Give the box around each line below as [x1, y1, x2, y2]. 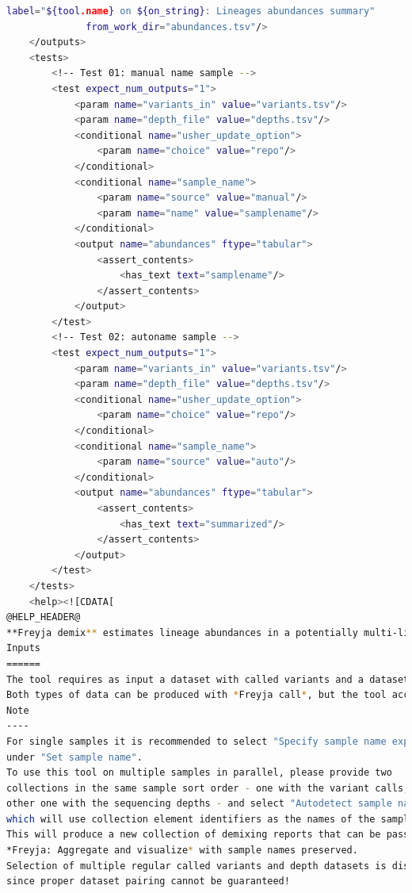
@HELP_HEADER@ [6, 611, 81, 623]
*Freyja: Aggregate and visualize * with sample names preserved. [6, 845, 358, 857]
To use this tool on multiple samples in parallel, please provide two [6, 767, 392, 779]
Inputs [6, 642, 40, 654]
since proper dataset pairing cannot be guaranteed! [6, 876, 290, 887]
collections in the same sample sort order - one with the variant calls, [6, 782, 410, 794]
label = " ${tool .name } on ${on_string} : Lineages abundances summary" [6, 6, 376, 17]
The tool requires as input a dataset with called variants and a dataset [6, 673, 410, 685]
